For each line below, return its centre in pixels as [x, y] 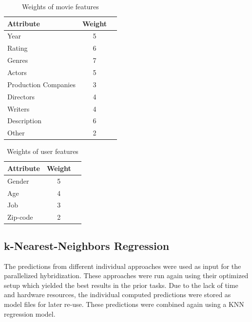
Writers [19, 108]
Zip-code [20, 217]
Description [24, 121]
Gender [18, 180]
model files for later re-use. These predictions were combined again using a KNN [124, 304]
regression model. [30, 313]
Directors [21, 96]
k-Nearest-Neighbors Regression [87, 245]
